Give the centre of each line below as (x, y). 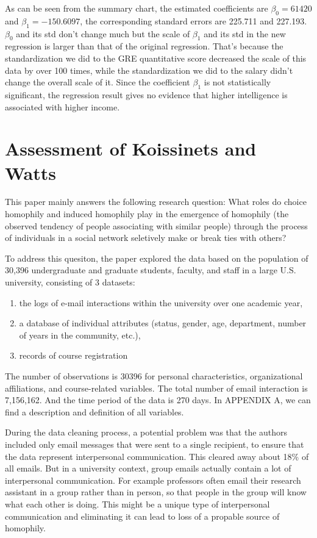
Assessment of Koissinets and (131, 149)
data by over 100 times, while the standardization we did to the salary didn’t (149, 70)
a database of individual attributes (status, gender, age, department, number (163, 323)
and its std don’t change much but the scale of (103, 33)
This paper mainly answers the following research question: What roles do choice (156, 202)
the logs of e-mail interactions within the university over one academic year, (161, 302)
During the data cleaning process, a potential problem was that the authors (146, 432)
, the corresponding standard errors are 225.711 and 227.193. (194, 20)
